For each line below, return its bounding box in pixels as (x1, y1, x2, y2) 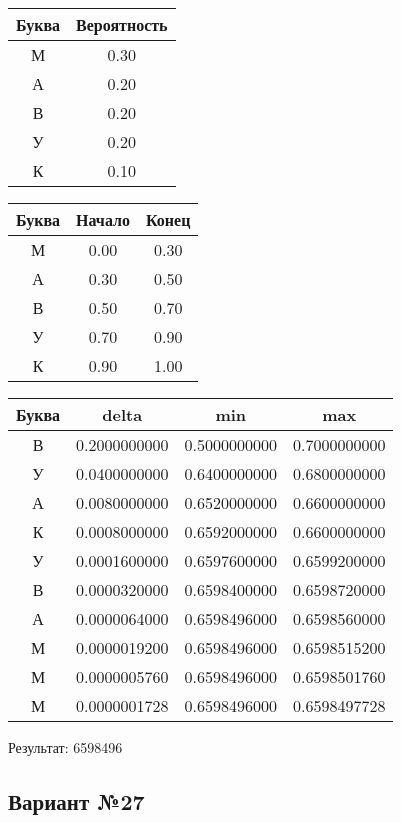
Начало (76, 208, 130, 231)
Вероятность (76, 13, 168, 36)
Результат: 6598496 (8, 737, 123, 757)
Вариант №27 (8, 785, 145, 816)
